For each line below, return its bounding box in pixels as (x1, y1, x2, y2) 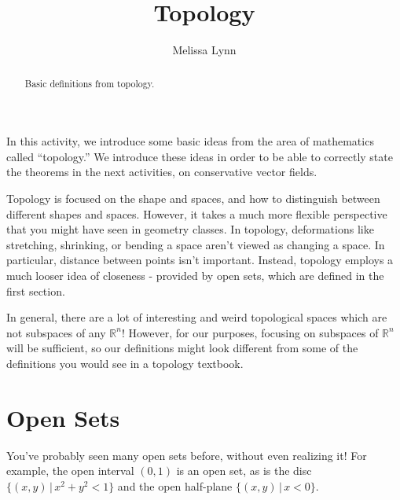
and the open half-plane (117, 477, 233, 494)
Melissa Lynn (172, 42, 237, 58)
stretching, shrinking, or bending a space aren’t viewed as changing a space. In (6, 236, 385, 252)
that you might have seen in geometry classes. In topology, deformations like (6, 221, 374, 237)
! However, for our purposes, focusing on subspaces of (121, 324, 379, 340)
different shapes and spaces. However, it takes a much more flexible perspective (6, 205, 387, 222)
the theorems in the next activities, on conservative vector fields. (6, 164, 317, 180)
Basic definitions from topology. (24, 76, 155, 90)
